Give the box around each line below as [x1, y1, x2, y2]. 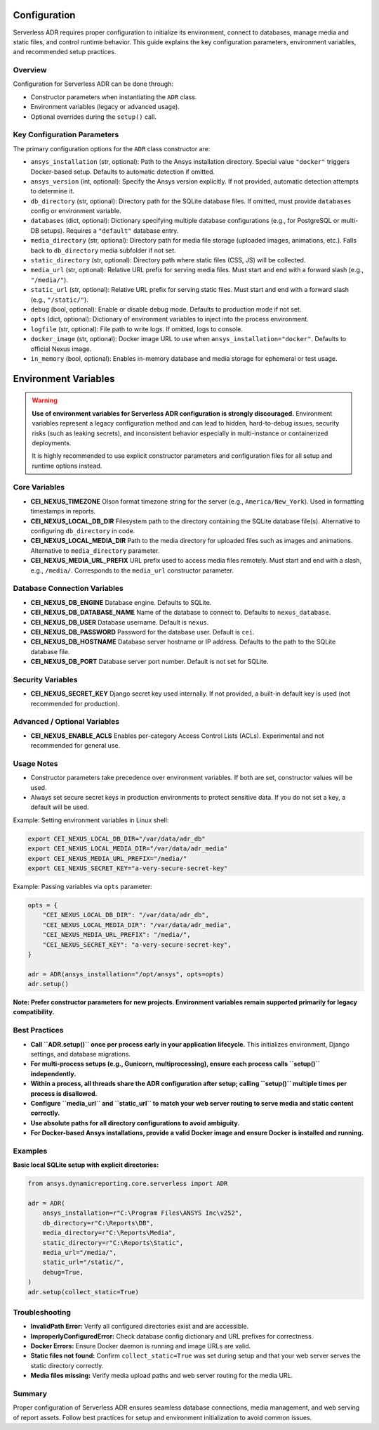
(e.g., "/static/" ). [30, 295, 89, 304]
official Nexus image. [30, 345, 92, 353]
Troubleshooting [13, 1307, 72, 1317]
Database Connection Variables [13, 584, 124, 594]
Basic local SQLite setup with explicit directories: [13, 1161, 159, 1169]
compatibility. [13, 1008, 55, 1016]
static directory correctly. [30, 1361, 104, 1370]
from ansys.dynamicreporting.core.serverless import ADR [27, 1180, 228, 1188]
